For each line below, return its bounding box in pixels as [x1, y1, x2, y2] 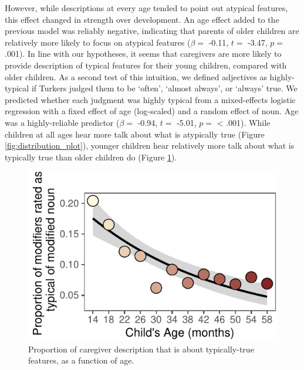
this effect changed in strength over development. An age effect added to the [5, 13, 279, 25]
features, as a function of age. [28, 354, 134, 366]
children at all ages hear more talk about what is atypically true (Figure [5, 128, 265, 140]
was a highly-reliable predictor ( [5, 116, 120, 128]
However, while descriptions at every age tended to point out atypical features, [5, 2, 288, 13]
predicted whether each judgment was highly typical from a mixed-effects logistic [5, 93, 296, 105]
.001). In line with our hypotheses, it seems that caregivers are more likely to [5, 47, 282, 60]
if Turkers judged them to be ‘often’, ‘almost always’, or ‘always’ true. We [31, 82, 298, 94]
